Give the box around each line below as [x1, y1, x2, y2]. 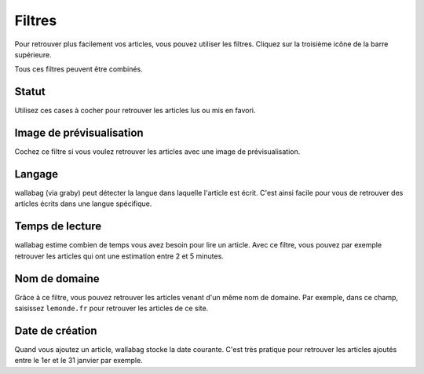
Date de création [14, 324, 97, 337]
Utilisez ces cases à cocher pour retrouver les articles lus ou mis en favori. [14, 106, 256, 115]
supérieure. [14, 49, 52, 59]
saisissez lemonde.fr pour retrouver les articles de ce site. [14, 303, 209, 313]
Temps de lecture [14, 220, 102, 233]
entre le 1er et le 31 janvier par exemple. [14, 356, 143, 365]
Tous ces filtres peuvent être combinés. [14, 64, 143, 74]
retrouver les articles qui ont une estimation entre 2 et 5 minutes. [14, 251, 224, 261]
